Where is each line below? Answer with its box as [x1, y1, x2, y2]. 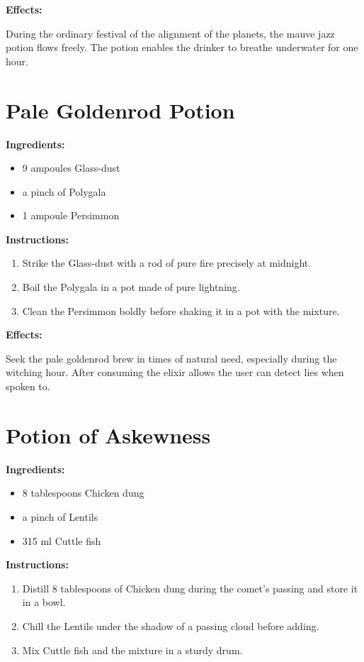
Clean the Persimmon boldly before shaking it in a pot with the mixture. [22, 303, 340, 318]
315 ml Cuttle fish [22, 533, 101, 548]
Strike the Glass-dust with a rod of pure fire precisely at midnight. [22, 255, 312, 270]
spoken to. [6, 379, 50, 394]
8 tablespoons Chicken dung [22, 485, 144, 500]
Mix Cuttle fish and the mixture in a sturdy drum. [22, 642, 243, 657]
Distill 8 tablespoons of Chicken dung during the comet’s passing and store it [22, 580, 358, 595]
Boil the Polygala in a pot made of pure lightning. [22, 280, 240, 294]
